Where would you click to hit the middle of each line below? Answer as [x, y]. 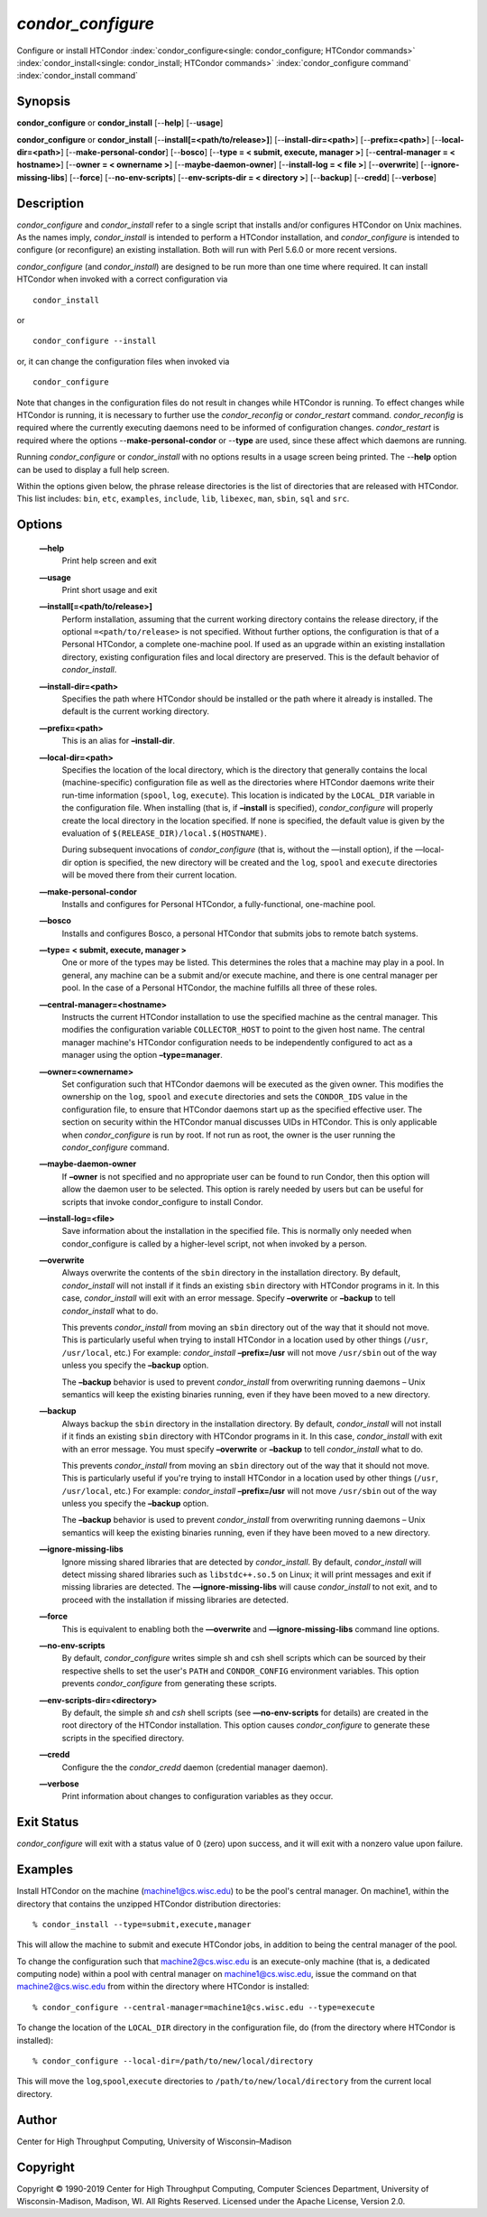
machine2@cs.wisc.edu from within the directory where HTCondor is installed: [163, 1987]
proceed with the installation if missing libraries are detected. [175, 1600]
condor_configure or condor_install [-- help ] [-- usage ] [120, 123]
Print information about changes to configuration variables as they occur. [198, 1796]
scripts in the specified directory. [123, 1738]
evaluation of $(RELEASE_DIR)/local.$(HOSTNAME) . [164, 833]
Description [51, 203]
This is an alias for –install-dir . [119, 741]
